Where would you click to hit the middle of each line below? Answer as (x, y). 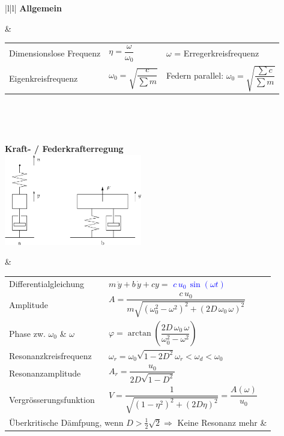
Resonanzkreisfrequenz (50, 355)
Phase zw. (27, 333)
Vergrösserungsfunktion (52, 399)
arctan (139, 334)
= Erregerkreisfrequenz (217, 53)
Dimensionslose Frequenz (55, 53)
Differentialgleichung (47, 283)
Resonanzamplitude (45, 373)
